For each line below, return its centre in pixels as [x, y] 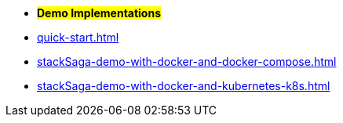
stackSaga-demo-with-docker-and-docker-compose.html [187, 62]
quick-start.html [78, 37]
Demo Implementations [99, 13]
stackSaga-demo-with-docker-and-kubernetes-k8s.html [184, 86]
